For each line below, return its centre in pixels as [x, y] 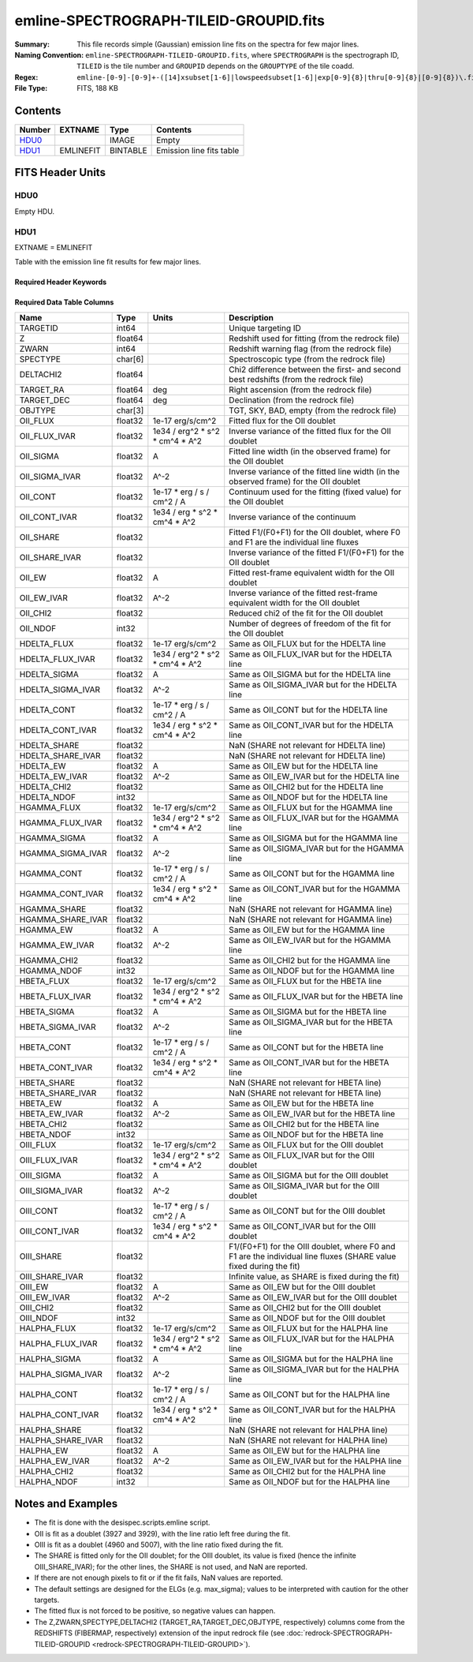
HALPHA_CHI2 [47, 1471]
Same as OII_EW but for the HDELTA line [304, 765]
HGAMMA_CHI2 [49, 960]
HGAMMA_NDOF [51, 971]
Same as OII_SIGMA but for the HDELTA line [310, 674]
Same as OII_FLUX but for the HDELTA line [307, 643]
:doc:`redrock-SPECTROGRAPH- [340, 1633]
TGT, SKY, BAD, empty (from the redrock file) [313, 410]
